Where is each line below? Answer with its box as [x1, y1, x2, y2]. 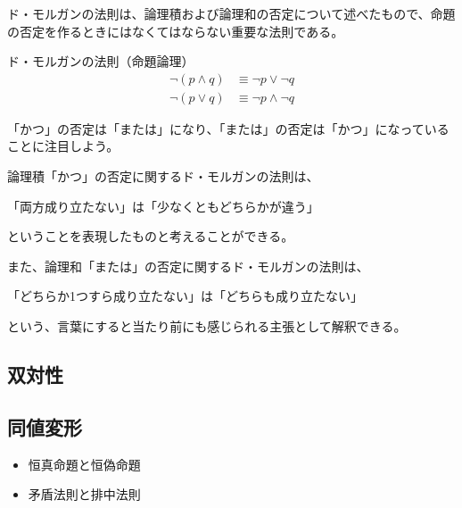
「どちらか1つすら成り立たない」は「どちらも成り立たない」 [7, 287, 363, 305]
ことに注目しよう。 [7, 137, 120, 155]
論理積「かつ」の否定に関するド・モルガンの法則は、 [7, 167, 319, 186]
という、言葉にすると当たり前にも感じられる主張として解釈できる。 [7, 317, 407, 335]
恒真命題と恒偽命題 [28, 454, 141, 473]
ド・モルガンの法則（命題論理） [7, 52, 194, 71]
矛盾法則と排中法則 [28, 485, 141, 504]
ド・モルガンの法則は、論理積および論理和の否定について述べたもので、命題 [7, 4, 456, 22]
